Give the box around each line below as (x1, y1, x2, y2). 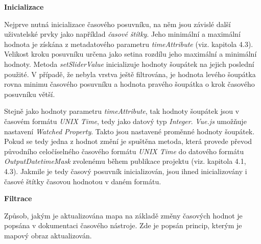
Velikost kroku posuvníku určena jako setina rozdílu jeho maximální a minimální (4, 48, 257, 59)
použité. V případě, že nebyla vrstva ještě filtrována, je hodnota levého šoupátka (4, 68, 256, 79)
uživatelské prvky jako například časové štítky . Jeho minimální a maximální (4, 29, 241, 39)
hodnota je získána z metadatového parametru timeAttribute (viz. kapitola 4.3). (4, 38, 253, 49)
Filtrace (4, 193, 32, 204)
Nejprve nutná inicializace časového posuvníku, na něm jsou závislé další (4, 18, 231, 29)
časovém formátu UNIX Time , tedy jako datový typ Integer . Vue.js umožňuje (4, 115, 247, 126)
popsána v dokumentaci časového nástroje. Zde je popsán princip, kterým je (4, 220, 242, 231)
